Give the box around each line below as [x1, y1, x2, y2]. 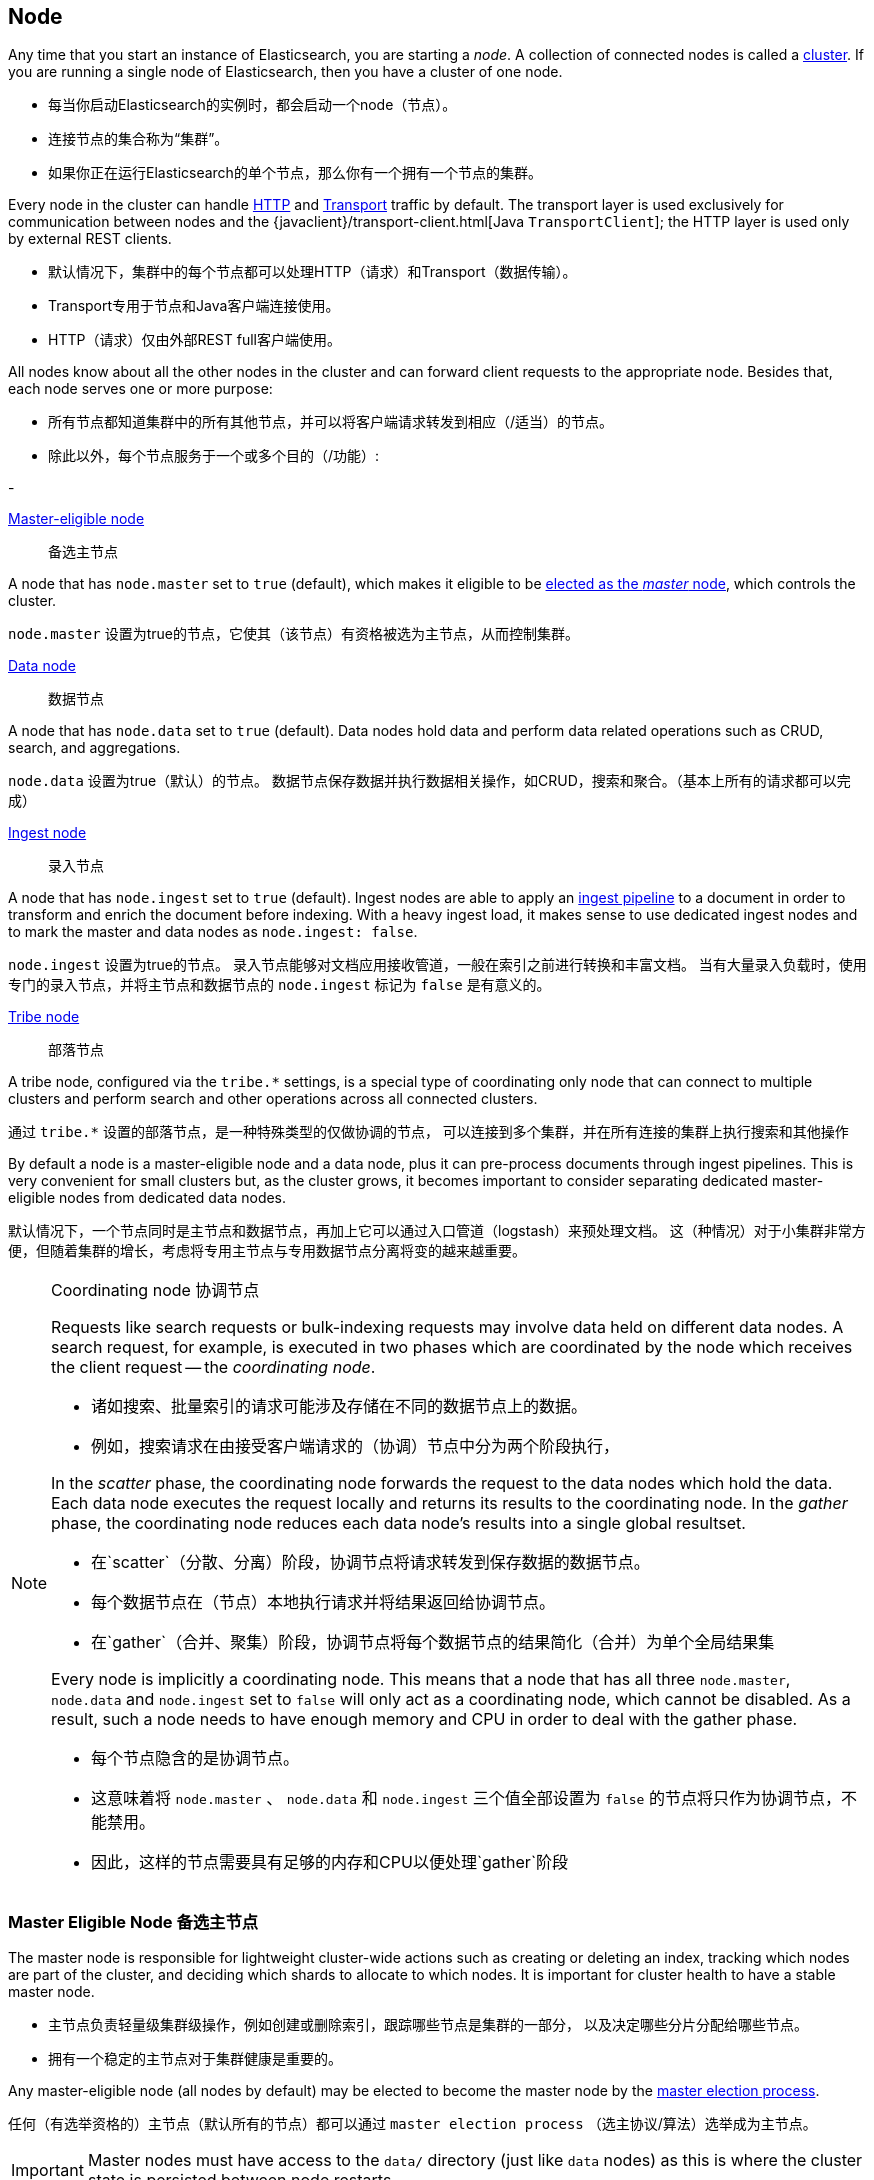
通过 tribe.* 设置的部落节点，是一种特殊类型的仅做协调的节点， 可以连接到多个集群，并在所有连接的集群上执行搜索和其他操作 [8, 1123, 849, 1141]
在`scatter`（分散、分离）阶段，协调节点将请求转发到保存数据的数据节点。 [91, 1552, 650, 1573]
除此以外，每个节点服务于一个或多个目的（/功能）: [48, 447, 380, 465]
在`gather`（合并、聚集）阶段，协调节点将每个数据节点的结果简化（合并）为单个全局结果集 [91, 1632, 775, 1653]
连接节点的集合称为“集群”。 [48, 130, 229, 148]
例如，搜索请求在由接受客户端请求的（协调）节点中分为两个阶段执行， [91, 1436, 620, 1457]
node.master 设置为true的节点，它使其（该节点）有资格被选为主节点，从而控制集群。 [8, 625, 579, 643]
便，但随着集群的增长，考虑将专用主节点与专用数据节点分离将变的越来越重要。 [8, 1242, 526, 1260]
